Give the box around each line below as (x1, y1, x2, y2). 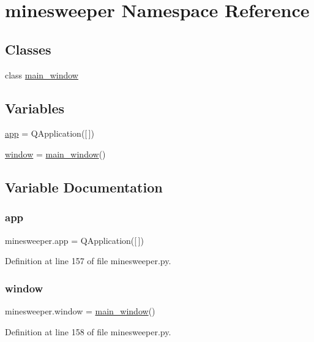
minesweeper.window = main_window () (5, 304, 155, 317)
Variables (5, 98, 65, 117)
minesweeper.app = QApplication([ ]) (5, 234, 144, 246)
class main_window (5, 68, 78, 81)
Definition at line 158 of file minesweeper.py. (5, 325, 171, 338)
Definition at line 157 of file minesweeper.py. (5, 254, 171, 267)
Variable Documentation (5, 177, 163, 196)
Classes (5, 39, 51, 58)
